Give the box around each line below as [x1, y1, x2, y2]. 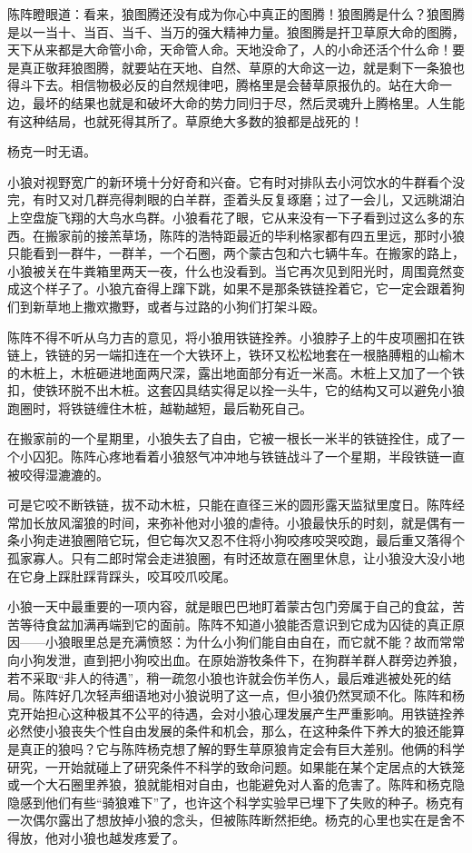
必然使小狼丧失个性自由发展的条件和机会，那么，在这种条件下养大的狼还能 [7, 721, 452, 740]
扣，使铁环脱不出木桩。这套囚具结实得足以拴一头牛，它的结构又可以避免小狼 [7, 381, 465, 400]
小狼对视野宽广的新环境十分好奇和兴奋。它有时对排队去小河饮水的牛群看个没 [7, 172, 465, 191]
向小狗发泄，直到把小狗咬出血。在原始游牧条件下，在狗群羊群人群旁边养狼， [7, 650, 465, 669]
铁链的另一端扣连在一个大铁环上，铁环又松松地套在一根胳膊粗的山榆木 [44, 345, 465, 364]
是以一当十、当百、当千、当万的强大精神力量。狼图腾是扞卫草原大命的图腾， [7, 22, 465, 41]
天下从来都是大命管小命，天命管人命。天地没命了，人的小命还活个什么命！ [7, 40, 452, 59]
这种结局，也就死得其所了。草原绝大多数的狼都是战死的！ [19, 111, 363, 130]
